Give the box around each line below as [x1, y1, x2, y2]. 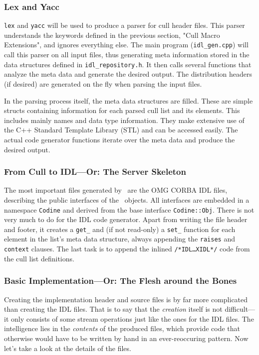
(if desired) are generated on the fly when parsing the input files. [4, 78, 202, 89]
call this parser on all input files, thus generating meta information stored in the [4, 49, 250, 60]
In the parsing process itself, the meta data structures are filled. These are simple [4, 95, 253, 106]
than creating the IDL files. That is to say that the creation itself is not [4, 304, 223, 314]
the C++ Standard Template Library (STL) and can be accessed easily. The [4, 124, 238, 135]
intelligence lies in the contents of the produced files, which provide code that [4, 323, 241, 334]
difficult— [225, 304, 256, 314]
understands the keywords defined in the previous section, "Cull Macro [4, 29, 220, 40]
